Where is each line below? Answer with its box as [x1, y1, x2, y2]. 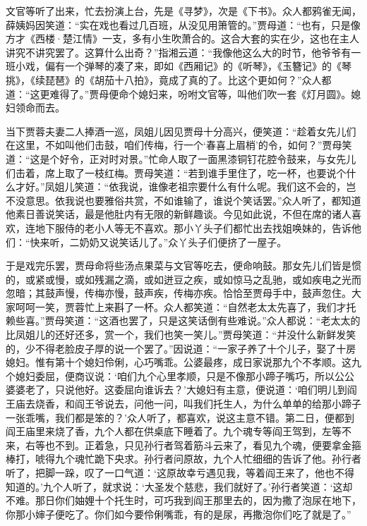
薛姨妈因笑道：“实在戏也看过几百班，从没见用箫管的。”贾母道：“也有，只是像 [6, 17, 361, 32]
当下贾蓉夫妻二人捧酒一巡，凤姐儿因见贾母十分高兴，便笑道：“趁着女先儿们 [6, 123, 356, 138]
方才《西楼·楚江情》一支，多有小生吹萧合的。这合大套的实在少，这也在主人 [6, 31, 359, 46]
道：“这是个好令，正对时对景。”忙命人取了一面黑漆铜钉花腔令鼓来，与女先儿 [6, 151, 356, 166]
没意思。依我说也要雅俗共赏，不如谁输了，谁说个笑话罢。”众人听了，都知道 [15, 192, 361, 207]
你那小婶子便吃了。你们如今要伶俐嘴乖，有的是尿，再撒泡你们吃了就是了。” [6, 506, 351, 521]
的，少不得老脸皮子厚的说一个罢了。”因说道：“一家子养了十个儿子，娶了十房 [6, 341, 356, 355]
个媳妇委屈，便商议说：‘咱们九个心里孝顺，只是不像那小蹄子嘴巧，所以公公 [6, 368, 354, 383]
